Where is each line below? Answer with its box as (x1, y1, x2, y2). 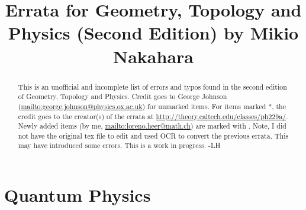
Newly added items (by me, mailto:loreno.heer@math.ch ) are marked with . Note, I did (18, 121, 286, 131)
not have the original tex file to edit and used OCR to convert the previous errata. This (18, 130, 289, 140)
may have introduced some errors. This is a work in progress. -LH (18, 140, 221, 150)
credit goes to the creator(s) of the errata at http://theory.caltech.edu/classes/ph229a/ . (18, 111, 288, 121)
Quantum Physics (4, 183, 151, 207)
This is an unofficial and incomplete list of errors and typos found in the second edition (18, 81, 287, 91)
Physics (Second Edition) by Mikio (8, 21, 299, 45)
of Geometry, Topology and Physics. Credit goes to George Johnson (18, 91, 227, 101)
